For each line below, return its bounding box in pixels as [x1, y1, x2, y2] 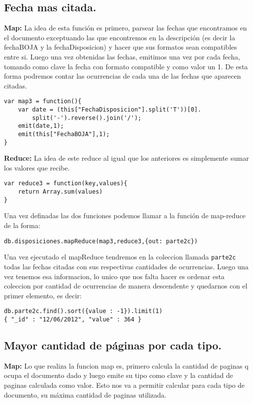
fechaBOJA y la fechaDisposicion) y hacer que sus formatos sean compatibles [4, 42, 237, 52]
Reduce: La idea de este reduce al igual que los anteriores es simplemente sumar [4, 153, 249, 163]
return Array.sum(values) [18, 188, 103, 196]
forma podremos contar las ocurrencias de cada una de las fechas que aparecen [4, 71, 241, 81]
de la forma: [4, 220, 40, 230]
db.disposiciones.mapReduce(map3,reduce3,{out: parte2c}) [4, 237, 198, 245]
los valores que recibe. [4, 162, 70, 173]
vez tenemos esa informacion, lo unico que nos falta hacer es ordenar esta [4, 271, 225, 281]
